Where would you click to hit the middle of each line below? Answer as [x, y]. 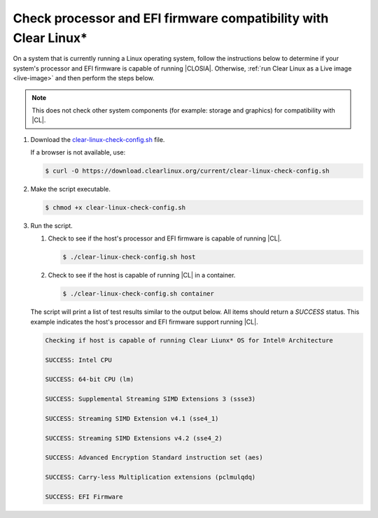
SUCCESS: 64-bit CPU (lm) [90, 380]
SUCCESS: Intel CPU [78, 360]
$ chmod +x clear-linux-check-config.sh [115, 208]
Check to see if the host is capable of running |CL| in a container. [142, 275]
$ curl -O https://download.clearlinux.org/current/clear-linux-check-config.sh [187, 171]
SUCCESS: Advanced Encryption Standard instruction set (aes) [154, 458]
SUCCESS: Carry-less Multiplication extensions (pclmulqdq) [150, 477]
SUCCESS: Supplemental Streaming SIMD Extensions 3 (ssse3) [150, 399]
